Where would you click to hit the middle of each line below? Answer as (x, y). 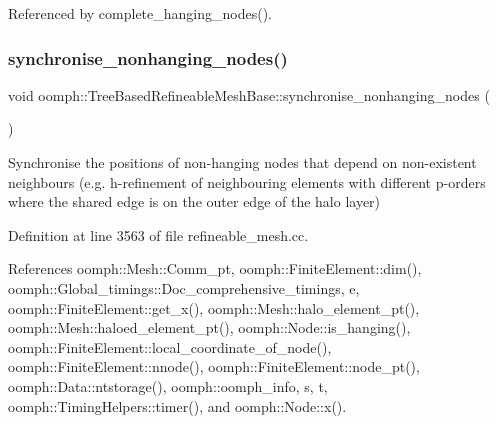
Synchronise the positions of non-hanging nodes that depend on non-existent (242, 162)
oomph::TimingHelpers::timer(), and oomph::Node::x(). (177, 405)
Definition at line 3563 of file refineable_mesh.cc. (158, 234)
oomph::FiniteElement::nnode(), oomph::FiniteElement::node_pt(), (214, 366)
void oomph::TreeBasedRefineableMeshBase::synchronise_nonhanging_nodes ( (249, 94)
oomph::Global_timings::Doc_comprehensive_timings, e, (184, 287)
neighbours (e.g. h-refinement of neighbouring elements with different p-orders (247, 181)
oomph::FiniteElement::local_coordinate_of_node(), (170, 346)
